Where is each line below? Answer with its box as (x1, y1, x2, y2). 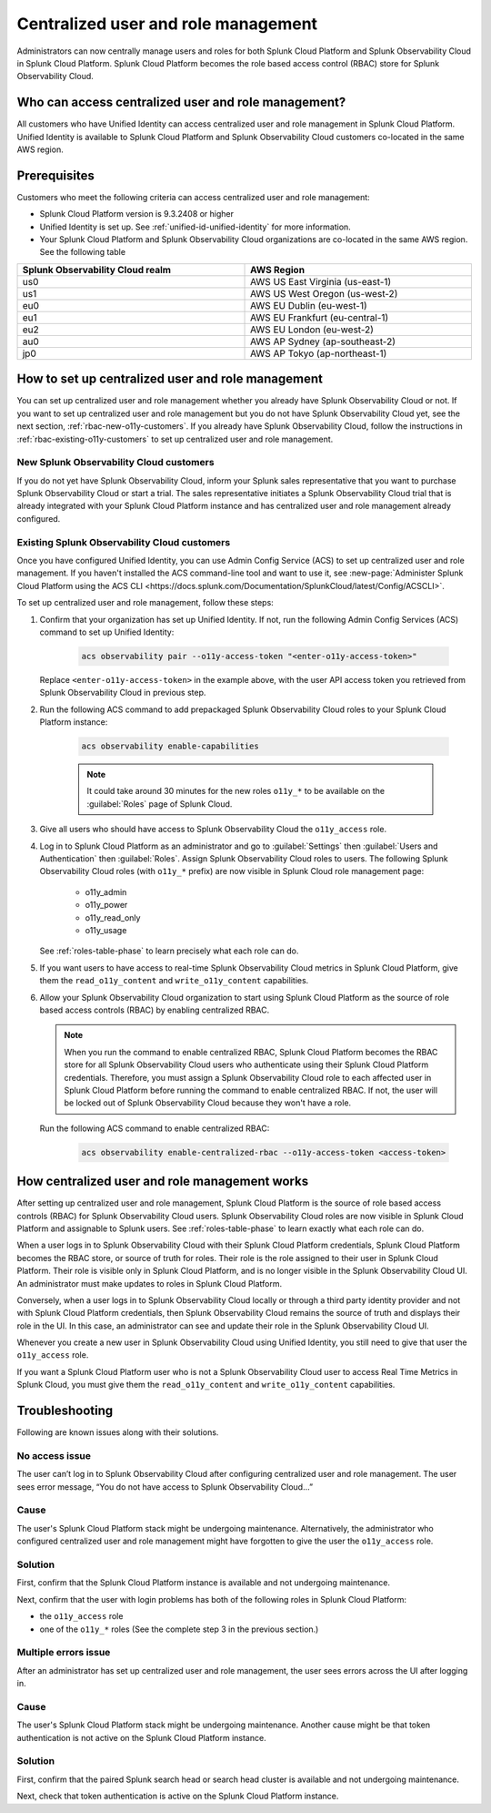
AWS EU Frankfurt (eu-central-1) (250, 311, 389, 323)
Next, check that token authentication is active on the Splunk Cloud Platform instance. (16, 1790, 339, 1802)
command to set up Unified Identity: (39, 626, 175, 637)
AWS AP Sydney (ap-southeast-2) (250, 335, 396, 348)
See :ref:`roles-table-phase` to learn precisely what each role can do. (39, 945, 299, 956)
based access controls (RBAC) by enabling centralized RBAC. (39, 1004, 270, 1015)
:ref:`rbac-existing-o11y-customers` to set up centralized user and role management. (16, 433, 334, 444)
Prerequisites (16, 168, 95, 183)
